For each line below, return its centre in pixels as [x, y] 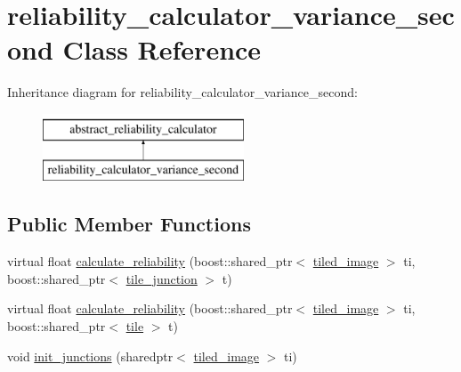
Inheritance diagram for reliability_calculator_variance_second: [182, 92]
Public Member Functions [129, 224]
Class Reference [162, 49]
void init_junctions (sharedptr [90, 356]
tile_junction [162, 278]
